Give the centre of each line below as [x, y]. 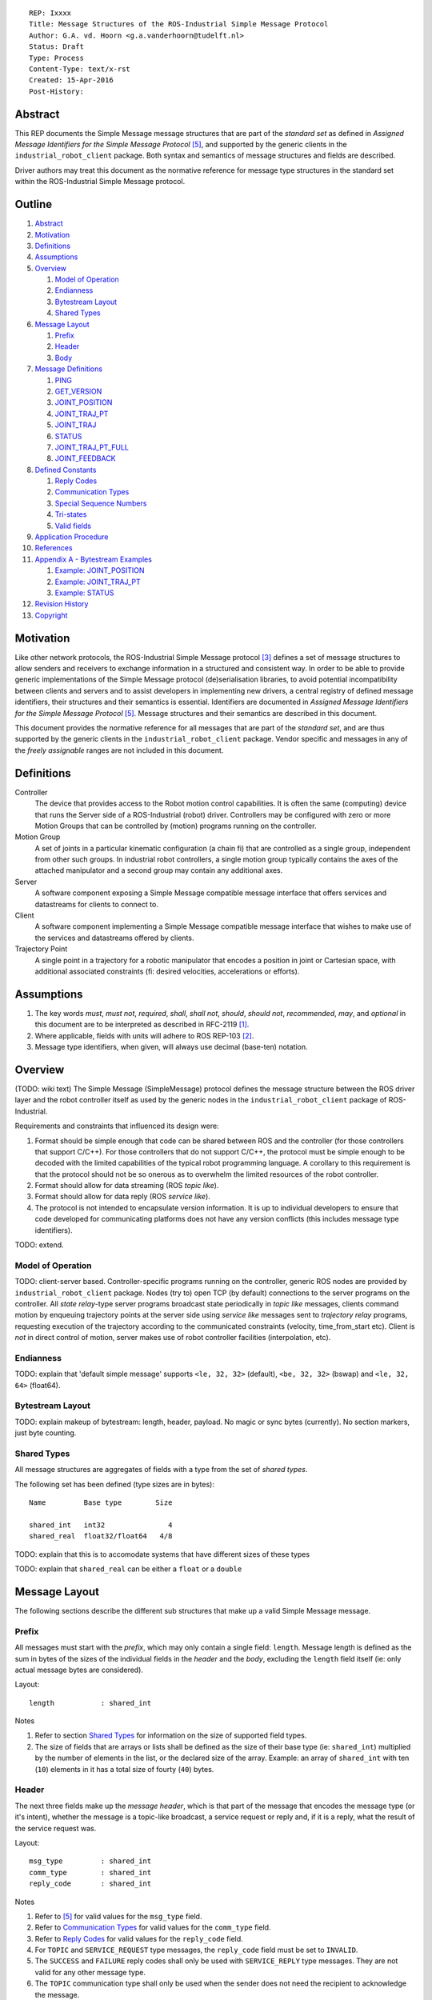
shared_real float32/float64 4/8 [101, 1536]
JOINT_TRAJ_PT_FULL [92, 447]
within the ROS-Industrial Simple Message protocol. [100, 182]
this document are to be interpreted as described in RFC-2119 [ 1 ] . [142, 1025]
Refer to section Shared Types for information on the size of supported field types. [171, 1735]
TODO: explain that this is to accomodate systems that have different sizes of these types [162, 1554]
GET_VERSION [78, 391]
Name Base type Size [101, 1503]
